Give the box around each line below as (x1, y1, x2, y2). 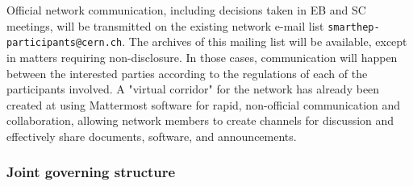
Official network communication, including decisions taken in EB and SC (6, 2, 366, 18)
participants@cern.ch (6, 37, 123, 49)
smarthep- (327, 21, 380, 33)
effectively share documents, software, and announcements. (6, 127, 297, 144)
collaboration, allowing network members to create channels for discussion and (6, 112, 394, 129)
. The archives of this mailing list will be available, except (122, 33, 407, 50)
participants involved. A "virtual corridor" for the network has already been (6, 81, 380, 97)
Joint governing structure (6, 162, 176, 182)
